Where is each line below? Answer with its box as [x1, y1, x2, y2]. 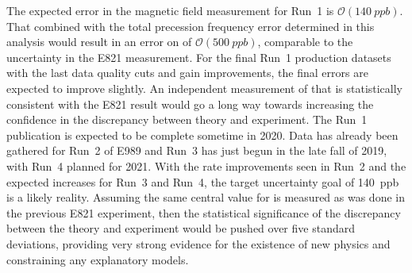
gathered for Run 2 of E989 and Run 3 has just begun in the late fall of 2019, [6, 142, 387, 159]
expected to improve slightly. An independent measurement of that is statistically [6, 79, 403, 96]
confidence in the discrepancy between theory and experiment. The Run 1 [6, 111, 368, 128]
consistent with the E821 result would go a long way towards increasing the [6, 95, 374, 112]
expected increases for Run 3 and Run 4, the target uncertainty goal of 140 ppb [6, 173, 399, 190]
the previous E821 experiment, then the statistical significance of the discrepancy [6, 204, 401, 221]
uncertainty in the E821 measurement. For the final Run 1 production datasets [6, 48, 391, 65]
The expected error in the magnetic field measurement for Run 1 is [6, 2, 334, 18]
